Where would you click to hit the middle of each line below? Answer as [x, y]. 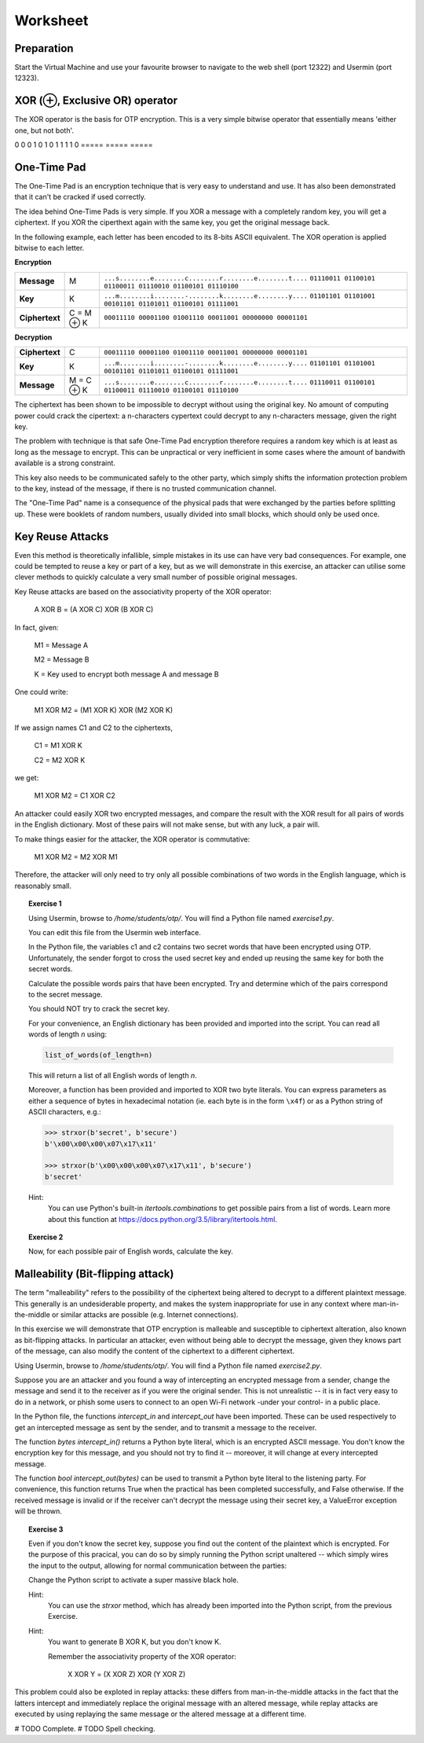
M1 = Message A [61, 645]
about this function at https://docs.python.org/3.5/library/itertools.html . [163, 1219]
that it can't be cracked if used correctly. [80, 197]
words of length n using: [68, 1034]
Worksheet [51, 20]
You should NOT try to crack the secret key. [99, 1009]
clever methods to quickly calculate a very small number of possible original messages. [156, 577]
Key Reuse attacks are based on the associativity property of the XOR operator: [143, 591]
